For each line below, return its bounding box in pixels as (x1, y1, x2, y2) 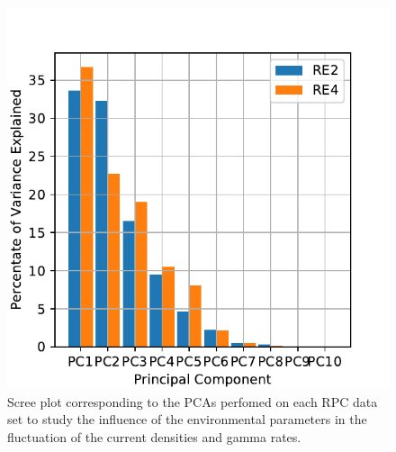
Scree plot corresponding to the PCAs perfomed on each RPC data (7, 392, 378, 411)
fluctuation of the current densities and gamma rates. (7, 427, 301, 446)
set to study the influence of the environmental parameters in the (7, 410, 367, 429)
